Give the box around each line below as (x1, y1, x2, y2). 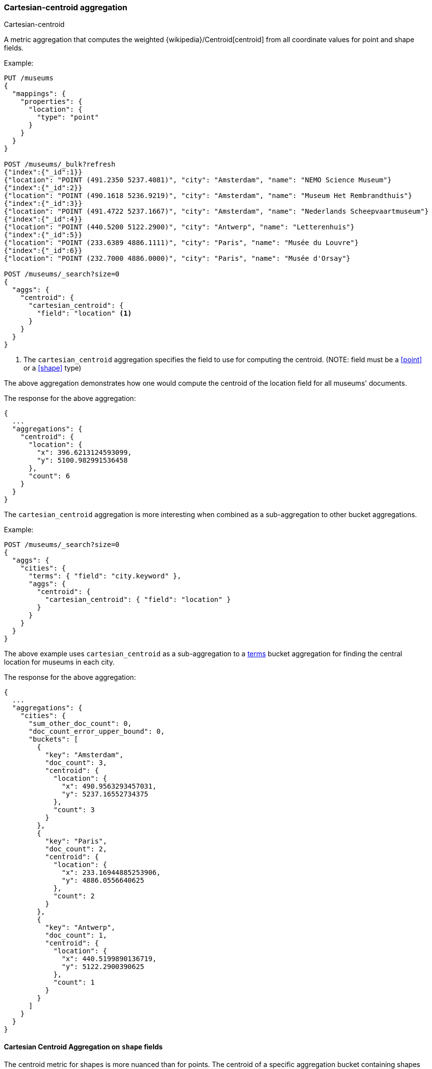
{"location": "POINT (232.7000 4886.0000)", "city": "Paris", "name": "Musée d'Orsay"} (4, 254, 351, 263)
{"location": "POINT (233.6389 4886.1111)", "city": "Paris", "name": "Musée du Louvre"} (4, 239, 359, 247)
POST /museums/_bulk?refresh (4, 160, 115, 169)
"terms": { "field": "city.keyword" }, (28, 572, 182, 580)
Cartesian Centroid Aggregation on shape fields (4, 1042, 163, 1051)
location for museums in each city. (4, 658, 115, 667)
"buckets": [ (28, 735, 78, 744)
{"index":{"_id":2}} (4, 184, 83, 192)
